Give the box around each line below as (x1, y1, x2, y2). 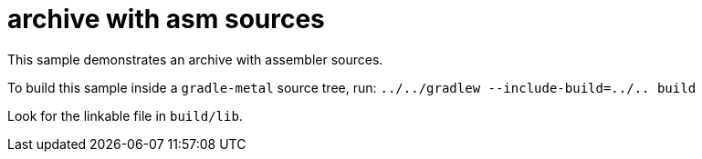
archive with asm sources (7, 4, 325, 35)
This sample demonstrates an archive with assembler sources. (7, 51, 383, 67)
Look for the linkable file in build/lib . (7, 107, 243, 124)
